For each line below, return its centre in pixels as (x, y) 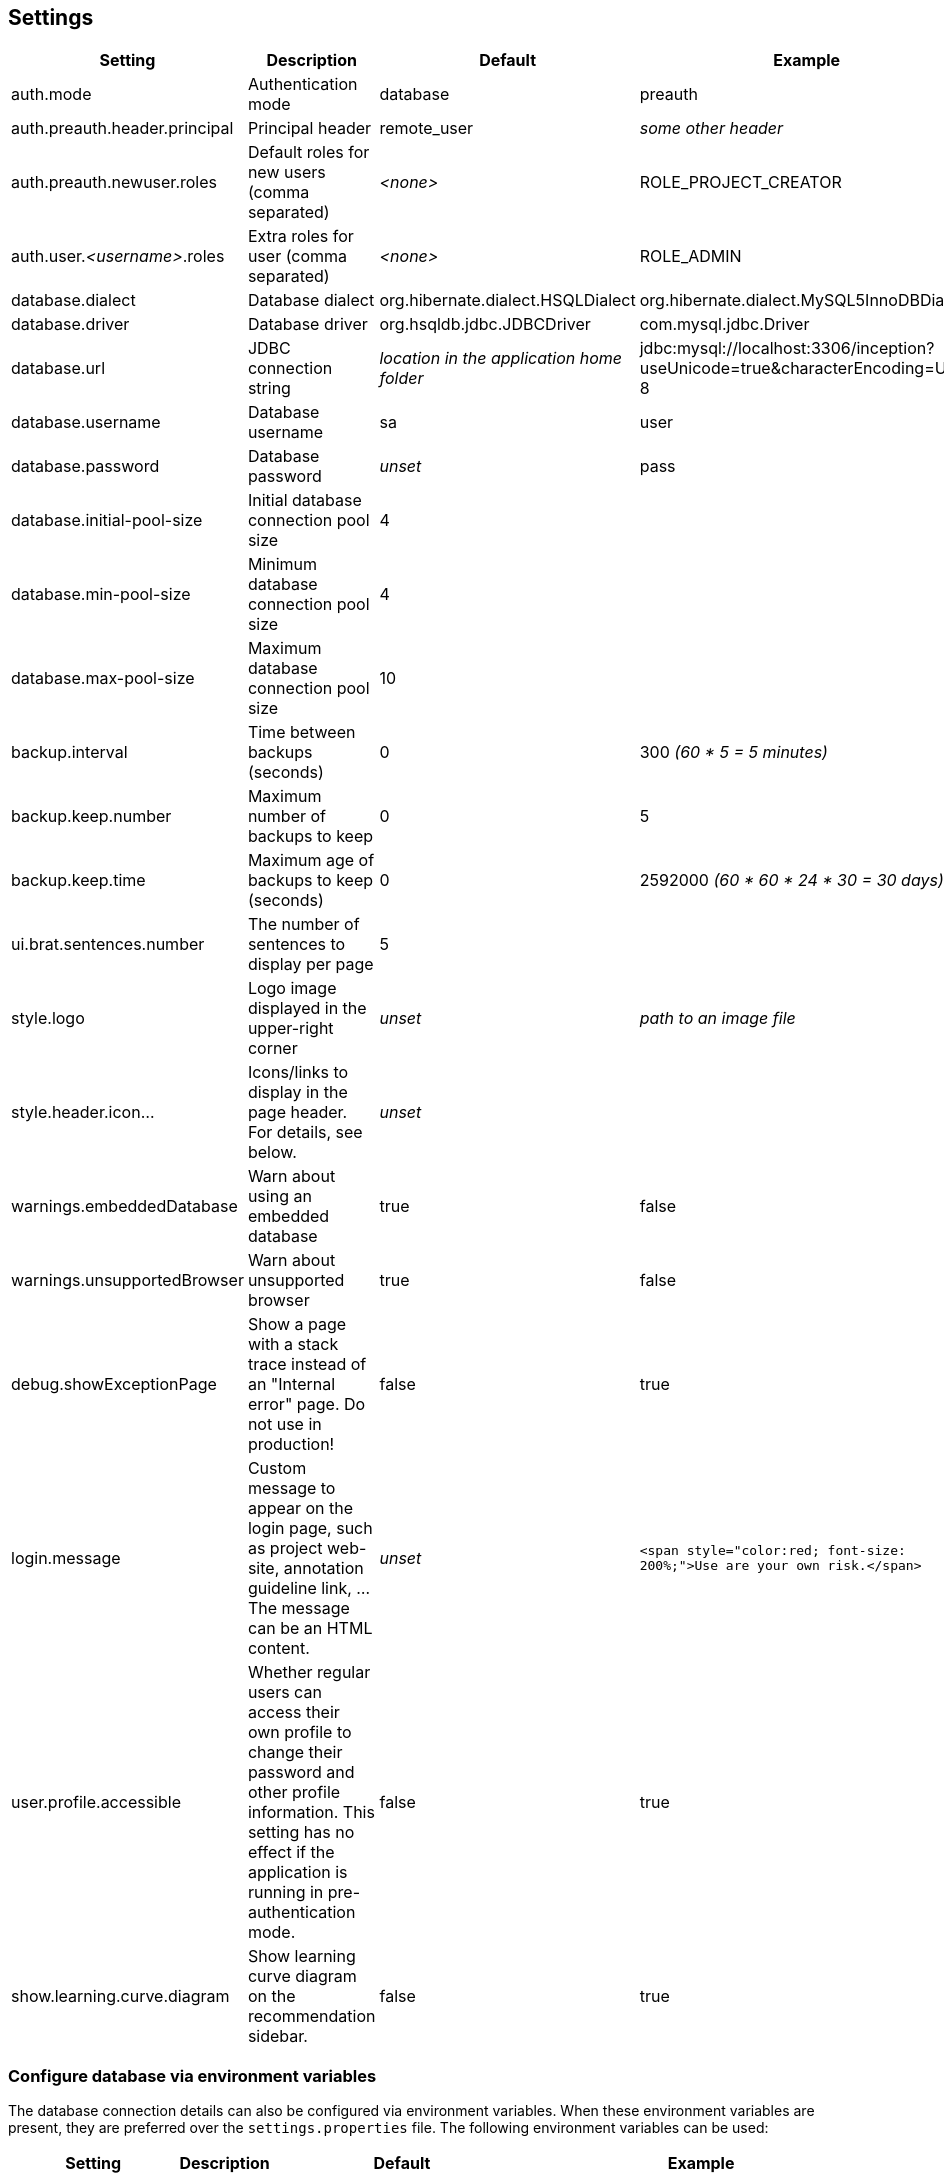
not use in (284, 1424)
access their (293, 1712)
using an (279, 1196)
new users (286, 172)
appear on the (300, 1508)
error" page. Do (306, 1404)
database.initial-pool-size (107, 520)
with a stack (293, 1344)
